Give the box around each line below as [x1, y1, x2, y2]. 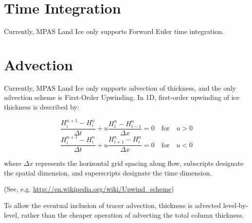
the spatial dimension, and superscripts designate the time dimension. [4, 167, 212, 177]
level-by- [223, 200, 249, 210]
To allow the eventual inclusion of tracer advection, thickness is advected [4, 200, 221, 210]
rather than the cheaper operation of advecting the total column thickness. [21, 209, 244, 220]
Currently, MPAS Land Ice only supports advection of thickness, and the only [4, 82, 236, 93]
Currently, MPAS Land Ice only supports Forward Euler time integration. [4, 26, 224, 36]
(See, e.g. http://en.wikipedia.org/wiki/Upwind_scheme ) [4, 184, 174, 194]
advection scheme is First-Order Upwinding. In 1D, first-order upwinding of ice [4, 92, 239, 102]
